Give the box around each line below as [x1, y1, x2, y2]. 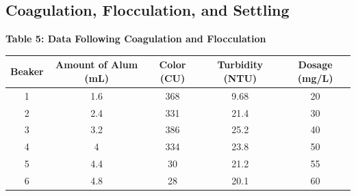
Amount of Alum [55, 57, 138, 72]
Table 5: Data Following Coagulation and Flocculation [5, 31, 266, 46]
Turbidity [217, 57, 264, 72]
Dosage [298, 57, 333, 72]
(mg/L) [297, 70, 333, 85]
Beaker [10, 64, 44, 79]
